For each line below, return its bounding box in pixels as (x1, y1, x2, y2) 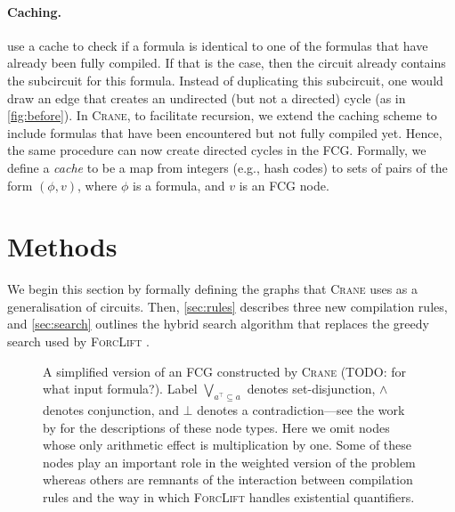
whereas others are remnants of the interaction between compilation (43, 470, 413, 489)
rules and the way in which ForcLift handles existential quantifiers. (43, 488, 415, 506)
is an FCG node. (239, 175, 329, 194)
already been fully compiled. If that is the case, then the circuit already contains (7, 53, 446, 72)
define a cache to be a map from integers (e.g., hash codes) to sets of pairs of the (7, 158, 448, 176)
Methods (7, 228, 118, 264)
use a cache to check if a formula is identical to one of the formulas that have (7, 36, 428, 54)
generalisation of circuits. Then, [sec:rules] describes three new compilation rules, (7, 297, 448, 315)
